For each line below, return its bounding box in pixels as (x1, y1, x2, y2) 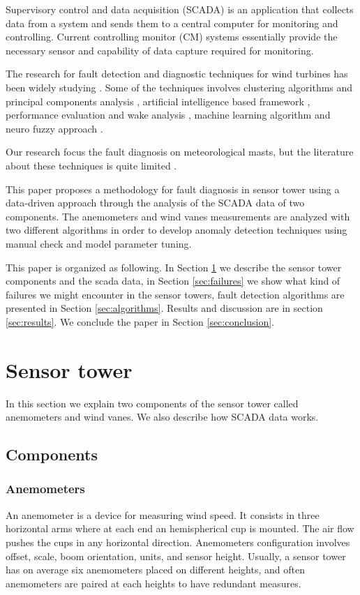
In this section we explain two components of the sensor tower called (6, 396, 299, 410)
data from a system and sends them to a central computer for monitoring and (6, 15, 338, 30)
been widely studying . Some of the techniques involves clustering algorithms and (6, 80, 353, 94)
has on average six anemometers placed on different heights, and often (6, 562, 305, 577)
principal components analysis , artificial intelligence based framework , (6, 93, 310, 108)
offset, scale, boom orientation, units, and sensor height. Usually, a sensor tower (6, 548, 346, 563)
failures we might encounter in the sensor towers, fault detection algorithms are (6, 287, 345, 301)
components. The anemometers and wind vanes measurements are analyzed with (6, 209, 350, 223)
